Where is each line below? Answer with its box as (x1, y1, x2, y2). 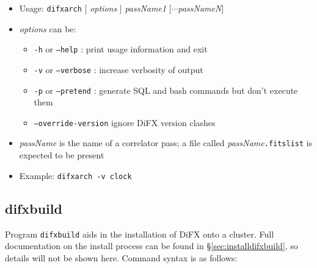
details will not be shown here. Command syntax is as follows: (5, 251, 238, 264)
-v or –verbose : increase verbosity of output (34, 63, 203, 76)
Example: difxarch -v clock (19, 169, 132, 182)
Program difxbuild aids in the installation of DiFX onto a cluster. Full (5, 227, 274, 240)
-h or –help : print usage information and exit (34, 43, 208, 55)
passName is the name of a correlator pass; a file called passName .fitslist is (19, 136, 313, 149)
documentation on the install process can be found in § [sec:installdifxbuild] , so (5, 239, 298, 252)
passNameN (178, 2, 222, 14)
